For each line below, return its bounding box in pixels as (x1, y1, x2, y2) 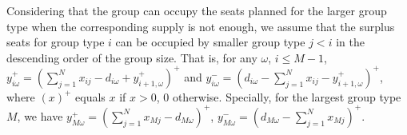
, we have (17, 107, 63, 124)
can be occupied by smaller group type (115, 34, 305, 50)
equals (75, 88, 106, 105)
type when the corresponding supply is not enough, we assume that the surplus (6, 18, 395, 34)
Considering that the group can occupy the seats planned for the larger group (6, 2, 387, 18)
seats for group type (6, 34, 105, 50)
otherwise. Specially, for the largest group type (172, 88, 401, 105)
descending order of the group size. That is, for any (6, 49, 257, 66)
